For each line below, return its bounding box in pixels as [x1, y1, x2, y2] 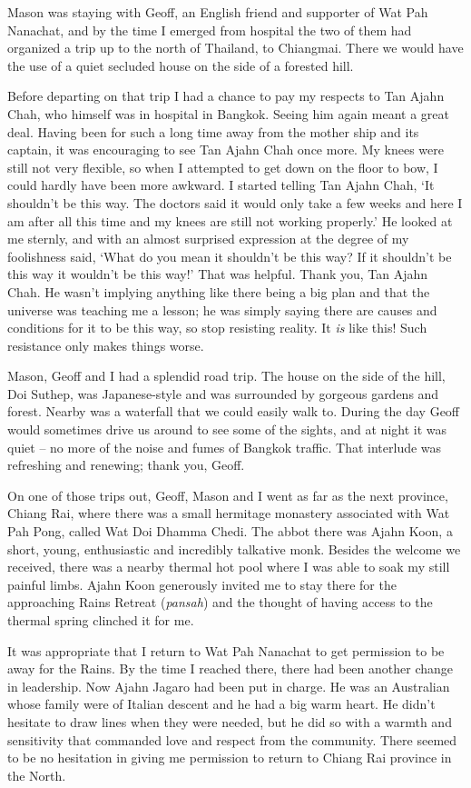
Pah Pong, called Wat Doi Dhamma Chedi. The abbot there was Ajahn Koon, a [7, 522, 453, 541]
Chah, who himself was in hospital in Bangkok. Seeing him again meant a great [7, 104, 449, 123]
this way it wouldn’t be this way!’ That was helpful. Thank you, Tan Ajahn [7, 264, 428, 284]
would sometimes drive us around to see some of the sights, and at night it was [7, 420, 447, 439]
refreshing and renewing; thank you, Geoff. [7, 455, 245, 474]
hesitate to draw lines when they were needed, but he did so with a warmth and [7, 712, 452, 731]
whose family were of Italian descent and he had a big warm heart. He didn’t [7, 694, 436, 713]
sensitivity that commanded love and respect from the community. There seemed [7, 730, 457, 749]
